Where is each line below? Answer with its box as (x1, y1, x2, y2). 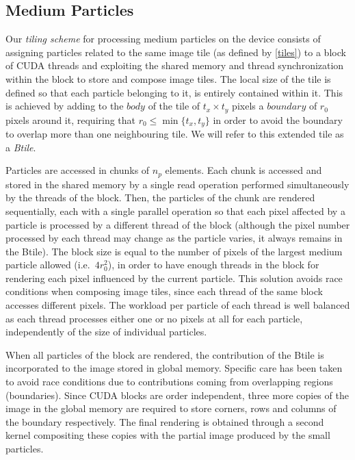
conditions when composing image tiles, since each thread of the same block (5, 284, 323, 298)
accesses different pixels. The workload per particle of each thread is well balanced (5, 298, 350, 312)
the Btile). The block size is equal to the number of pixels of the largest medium (5, 244, 343, 258)
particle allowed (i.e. (5, 257, 90, 272)
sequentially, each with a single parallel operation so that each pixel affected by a (5, 203, 345, 218)
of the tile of (148, 99, 200, 113)
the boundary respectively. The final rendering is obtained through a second (5, 414, 324, 429)
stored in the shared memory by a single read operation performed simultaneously (5, 177, 350, 191)
